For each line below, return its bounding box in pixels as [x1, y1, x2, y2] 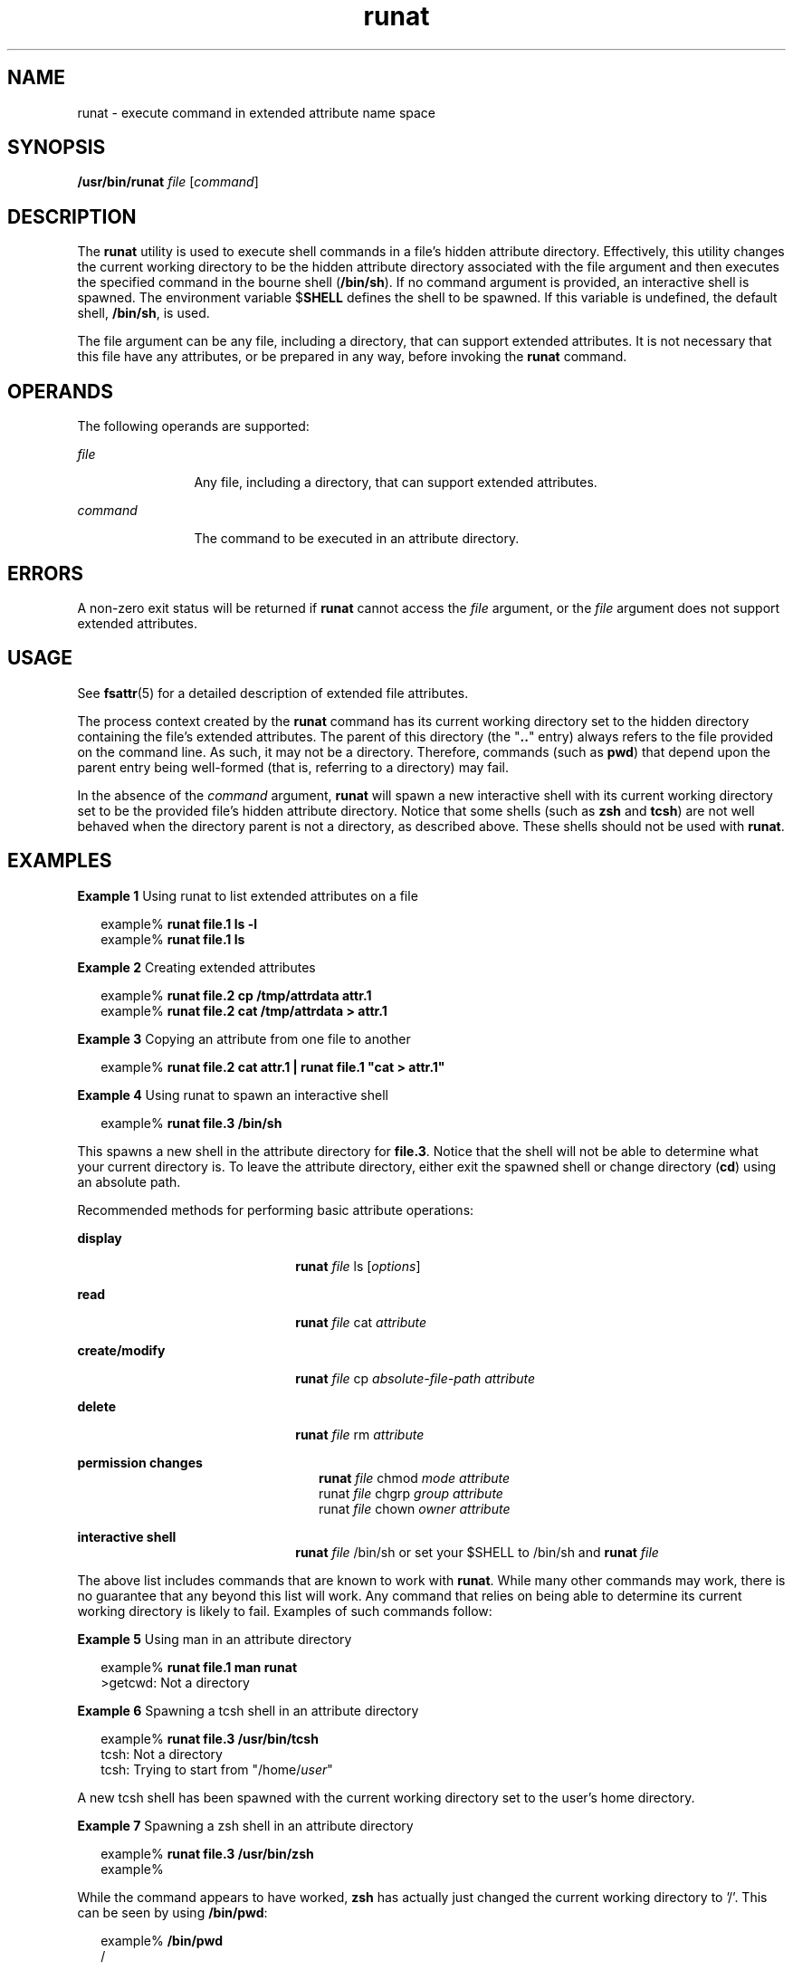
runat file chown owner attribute [319, 1500, 511, 1516]
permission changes [77, 1454, 203, 1470]
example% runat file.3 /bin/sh [100, 1114, 282, 1131]
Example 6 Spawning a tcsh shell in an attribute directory [77, 1702, 419, 1718]
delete [77, 1398, 117, 1414]
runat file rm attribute [295, 1426, 425, 1442]
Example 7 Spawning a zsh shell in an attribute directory [77, 1817, 414, 1833]
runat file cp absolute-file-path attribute [295, 1370, 536, 1386]
